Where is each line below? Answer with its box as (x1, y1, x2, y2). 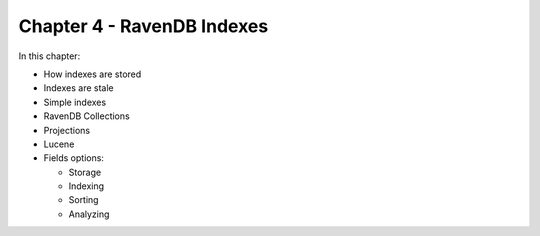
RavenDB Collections (43, 110, 130, 122)
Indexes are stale (43, 82, 114, 94)
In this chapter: (18, 50, 81, 62)
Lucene (43, 138, 75, 150)
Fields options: (43, 152, 105, 164)
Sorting (68, 194, 99, 206)
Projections (43, 124, 90, 136)
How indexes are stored (43, 68, 142, 80)
